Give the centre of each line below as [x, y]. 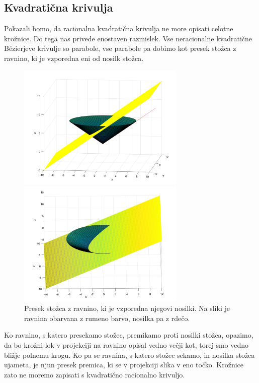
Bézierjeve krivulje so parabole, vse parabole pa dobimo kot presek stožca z [120, 48]
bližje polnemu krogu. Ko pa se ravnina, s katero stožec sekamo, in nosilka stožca [129, 355]
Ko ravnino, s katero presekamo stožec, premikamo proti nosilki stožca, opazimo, [129, 335]
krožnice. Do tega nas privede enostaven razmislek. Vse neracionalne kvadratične [128, 38]
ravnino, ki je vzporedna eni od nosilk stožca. [74, 58]
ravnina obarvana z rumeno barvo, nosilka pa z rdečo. [107, 318]
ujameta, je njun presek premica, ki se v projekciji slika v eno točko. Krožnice [124, 365]
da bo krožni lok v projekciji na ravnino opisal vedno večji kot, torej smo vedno [126, 345]
